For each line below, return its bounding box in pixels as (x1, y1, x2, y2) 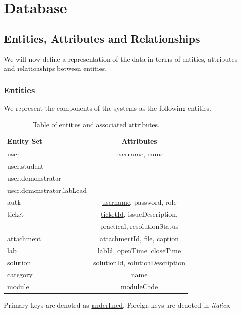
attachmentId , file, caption (99, 233, 179, 243)
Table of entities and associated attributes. (33, 119, 160, 129)
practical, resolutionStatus (100, 221, 179, 231)
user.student (7, 160, 44, 171)
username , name (115, 149, 164, 159)
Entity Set (7, 136, 43, 146)
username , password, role (102, 197, 177, 207)
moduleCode (120, 281, 158, 292)
